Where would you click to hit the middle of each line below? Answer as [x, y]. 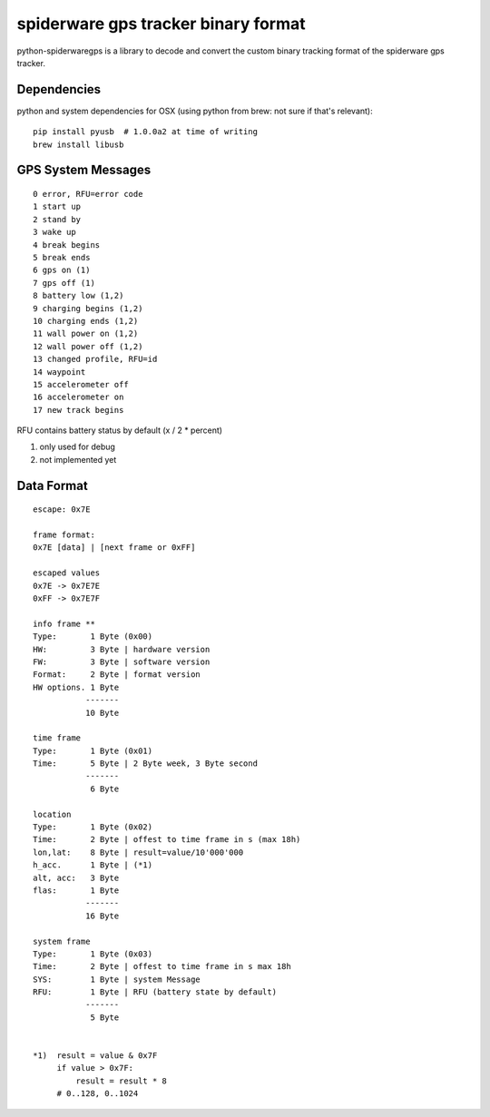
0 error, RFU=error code [88, 194]
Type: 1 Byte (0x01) [93, 750]
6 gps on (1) [62, 270]
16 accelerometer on [78, 397]
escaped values [67, 573]
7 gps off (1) [64, 283]
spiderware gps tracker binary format [161, 24]
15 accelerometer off [81, 384]
